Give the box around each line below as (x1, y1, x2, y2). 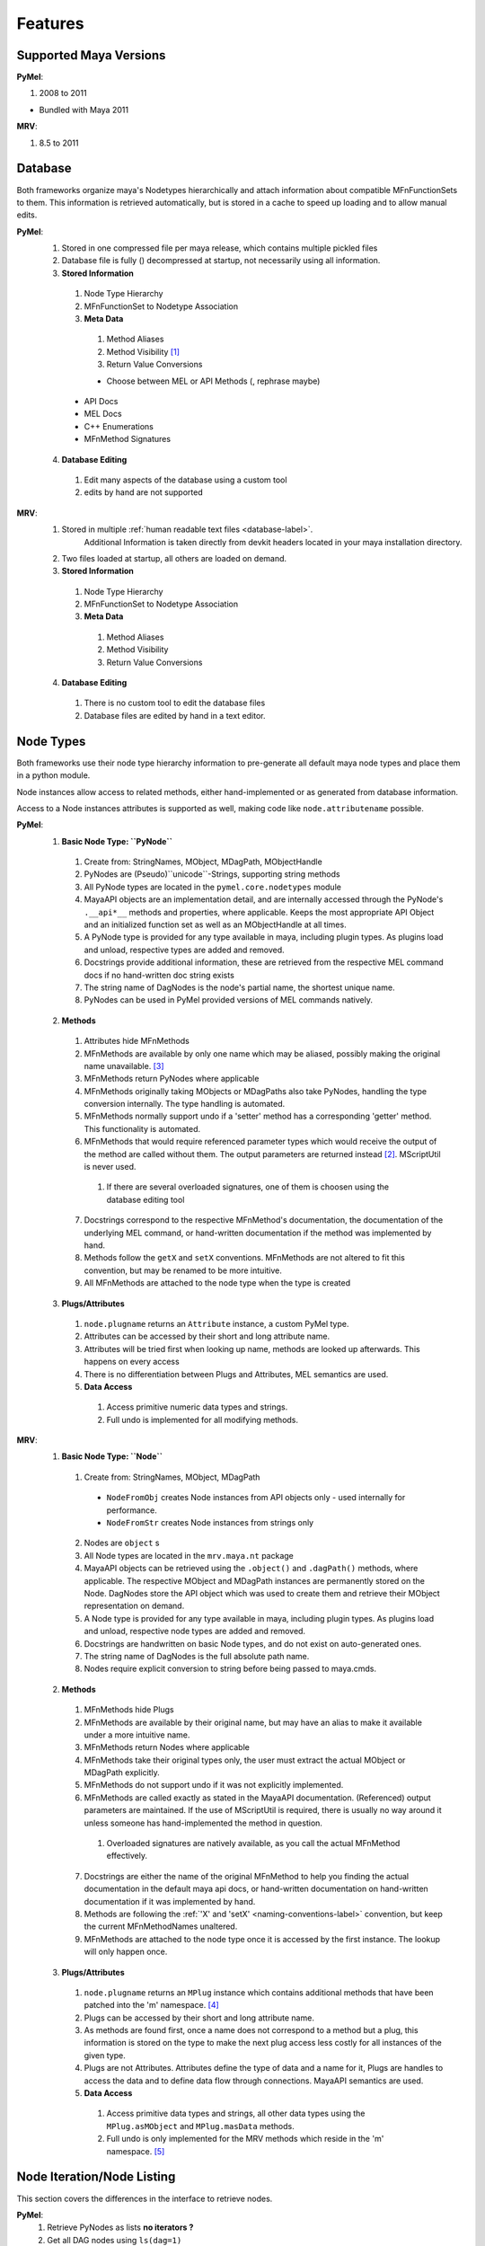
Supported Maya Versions (16, 48, 166, 63)
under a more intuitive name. (84, 1729, 190, 1740)
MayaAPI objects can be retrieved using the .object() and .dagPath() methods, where (84, 1563, 419, 1574)
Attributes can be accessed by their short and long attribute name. (84, 1331, 331, 1342)
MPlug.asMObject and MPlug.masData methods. (106, 2120, 295, 2131)
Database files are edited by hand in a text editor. (84, 710, 266, 721)
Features (16, 13, 84, 33)
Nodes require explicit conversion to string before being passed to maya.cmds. (84, 1663, 377, 1675)
